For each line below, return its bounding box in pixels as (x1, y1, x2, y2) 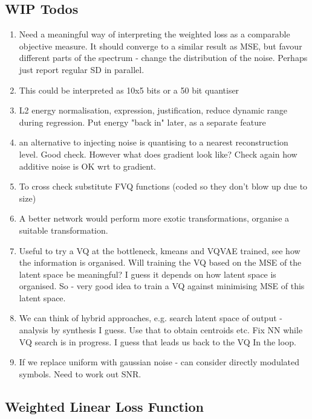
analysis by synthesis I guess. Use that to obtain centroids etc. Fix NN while (19, 324, 303, 336)
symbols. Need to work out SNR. (19, 367, 141, 380)
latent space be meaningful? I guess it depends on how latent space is (19, 267, 276, 280)
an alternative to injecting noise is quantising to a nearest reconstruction (19, 136, 288, 149)
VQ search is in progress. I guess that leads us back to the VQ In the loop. (19, 335, 296, 348)
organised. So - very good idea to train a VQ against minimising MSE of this (19, 280, 305, 292)
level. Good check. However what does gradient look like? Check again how (19, 147, 297, 160)
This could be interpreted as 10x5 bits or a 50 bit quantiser (19, 83, 239, 96)
